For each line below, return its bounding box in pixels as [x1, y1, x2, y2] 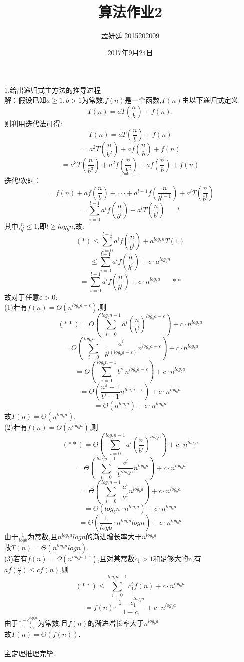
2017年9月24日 [107, 47, 153, 57]
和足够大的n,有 [153, 553, 201, 563]
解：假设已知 [4, 94, 46, 105]
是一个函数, [124, 94, 162, 105]
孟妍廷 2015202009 [101, 30, 160, 41]
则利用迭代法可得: [4, 118, 62, 128]
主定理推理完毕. [4, 648, 55, 659]
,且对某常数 [97, 553, 135, 563]
